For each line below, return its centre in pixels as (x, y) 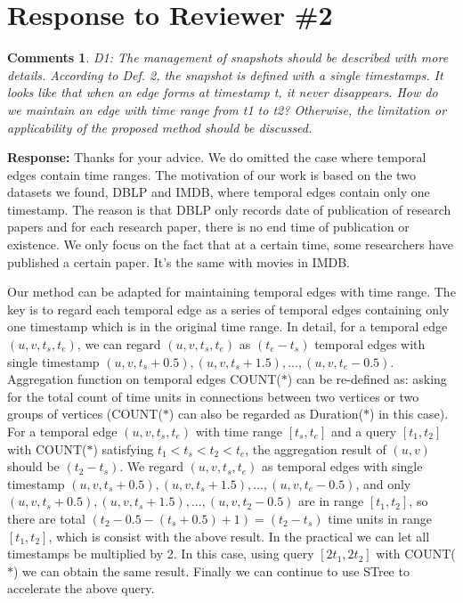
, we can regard (119, 344)
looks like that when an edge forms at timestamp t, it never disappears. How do (223, 92)
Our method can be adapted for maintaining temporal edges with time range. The (231, 292)
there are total (46, 518)
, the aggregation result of (316, 448)
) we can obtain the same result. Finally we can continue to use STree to (211, 570)
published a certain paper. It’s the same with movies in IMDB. (179, 261)
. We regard (151, 466)
